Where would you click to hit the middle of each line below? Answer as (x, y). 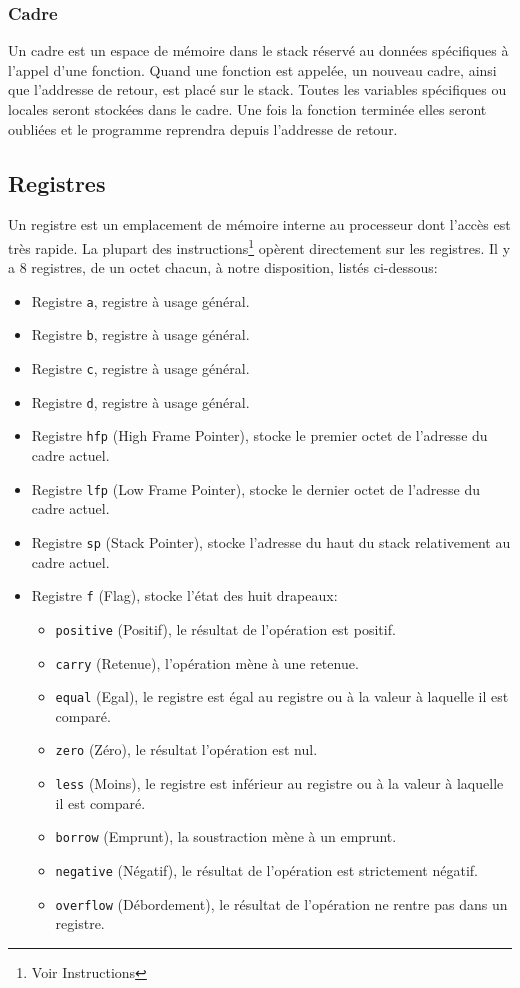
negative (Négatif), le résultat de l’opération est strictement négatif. (266, 869)
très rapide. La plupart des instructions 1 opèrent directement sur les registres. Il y (259, 246)
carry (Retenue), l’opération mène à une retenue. (207, 662)
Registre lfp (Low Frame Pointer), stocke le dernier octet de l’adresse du (255, 488)
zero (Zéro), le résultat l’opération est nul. (186, 749)
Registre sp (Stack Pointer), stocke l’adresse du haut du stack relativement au (271, 541)
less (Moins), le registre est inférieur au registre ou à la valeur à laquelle (279, 783)
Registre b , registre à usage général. (140, 334)
